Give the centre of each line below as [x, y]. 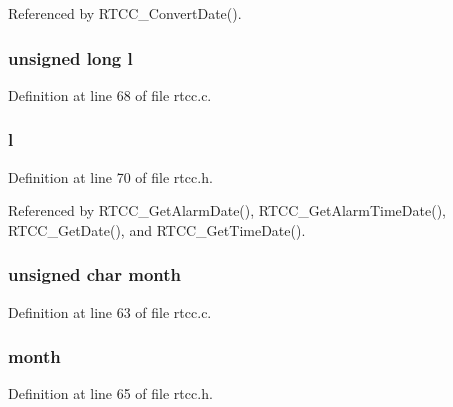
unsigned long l [70, 57]
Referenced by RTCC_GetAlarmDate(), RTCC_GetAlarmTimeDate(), [227, 210]
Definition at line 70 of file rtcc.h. [110, 176]
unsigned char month [94, 274]
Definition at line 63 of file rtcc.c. [110, 311]
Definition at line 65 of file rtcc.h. [110, 393]
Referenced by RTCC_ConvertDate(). [125, 13]
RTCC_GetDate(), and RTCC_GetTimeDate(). [157, 229]
